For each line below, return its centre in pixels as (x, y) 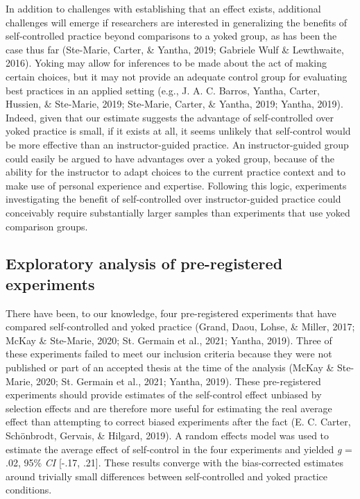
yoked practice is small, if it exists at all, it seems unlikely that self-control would (178, 131)
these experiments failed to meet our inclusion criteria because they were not (169, 354)
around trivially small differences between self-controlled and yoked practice (166, 476)
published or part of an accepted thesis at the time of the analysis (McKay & (170, 367)
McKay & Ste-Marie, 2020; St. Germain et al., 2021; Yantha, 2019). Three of (169, 340)
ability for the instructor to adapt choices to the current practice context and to (175, 172)
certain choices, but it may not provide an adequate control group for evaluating (177, 76)
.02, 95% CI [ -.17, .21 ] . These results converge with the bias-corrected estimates (174, 463)
